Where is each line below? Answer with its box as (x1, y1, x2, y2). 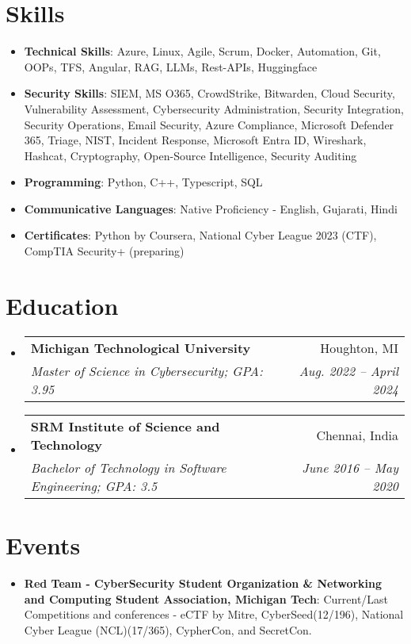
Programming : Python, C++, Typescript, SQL (24, 174, 263, 190)
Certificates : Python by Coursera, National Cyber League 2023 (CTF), (24, 227, 377, 243)
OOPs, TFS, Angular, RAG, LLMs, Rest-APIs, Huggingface (24, 58, 318, 75)
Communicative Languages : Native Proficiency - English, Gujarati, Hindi (24, 200, 398, 217)
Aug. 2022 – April (299, 361, 398, 380)
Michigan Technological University (30, 338, 251, 357)
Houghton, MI (320, 338, 398, 357)
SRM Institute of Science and (30, 416, 220, 435)
